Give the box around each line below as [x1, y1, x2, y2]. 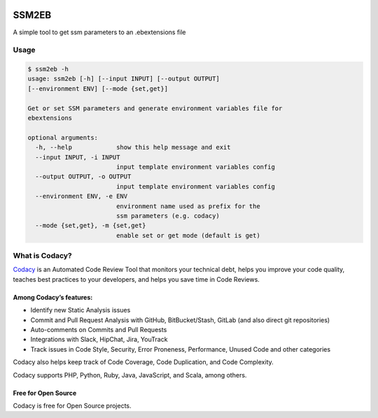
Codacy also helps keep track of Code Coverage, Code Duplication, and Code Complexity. [13, 358, 274, 366]
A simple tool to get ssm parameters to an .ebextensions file [13, 28, 186, 36]
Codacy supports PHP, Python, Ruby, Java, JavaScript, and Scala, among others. [13, 370, 247, 379]
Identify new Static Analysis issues [30, 306, 131, 315]
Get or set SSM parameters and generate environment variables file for [27, 104, 283, 112]
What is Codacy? [13, 251, 73, 261]
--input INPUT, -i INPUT [35, 153, 120, 161]
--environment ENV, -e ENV [35, 192, 128, 201]
